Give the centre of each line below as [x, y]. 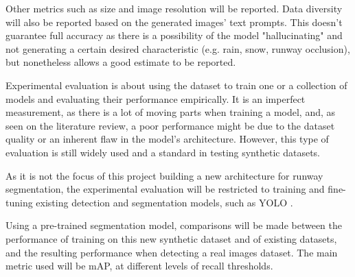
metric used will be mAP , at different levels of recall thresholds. [139, 266]
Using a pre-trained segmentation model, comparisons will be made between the [174, 225]
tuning [19, 202]
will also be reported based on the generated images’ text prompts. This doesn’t [174, 22]
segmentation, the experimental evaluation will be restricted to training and [165, 189]
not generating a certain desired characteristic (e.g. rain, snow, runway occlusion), [178, 48]
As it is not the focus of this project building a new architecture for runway [164, 175]
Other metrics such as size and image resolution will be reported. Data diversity [174, 8]
